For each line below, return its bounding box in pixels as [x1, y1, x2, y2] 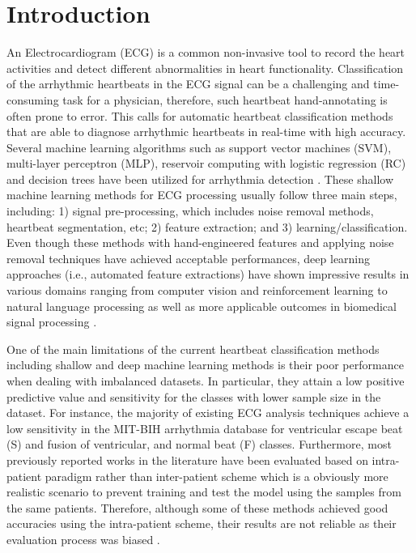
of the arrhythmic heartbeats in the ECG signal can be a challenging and [6, 75, 370, 92]
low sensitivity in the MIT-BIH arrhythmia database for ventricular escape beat [6, 419, 403, 436]
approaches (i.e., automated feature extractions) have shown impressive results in [6, 266, 410, 283]
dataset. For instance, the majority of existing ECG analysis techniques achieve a [6, 404, 410, 421]
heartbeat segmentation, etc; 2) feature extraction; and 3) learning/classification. [6, 218, 408, 235]
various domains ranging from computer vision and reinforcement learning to [6, 282, 388, 299]
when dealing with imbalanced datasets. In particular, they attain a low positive [6, 372, 405, 389]
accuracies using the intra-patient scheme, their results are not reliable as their [6, 515, 397, 532]
